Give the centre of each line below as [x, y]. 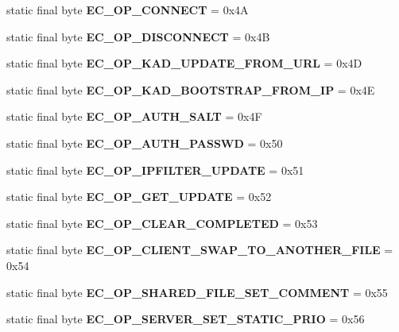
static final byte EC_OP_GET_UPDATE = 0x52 [139, 197]
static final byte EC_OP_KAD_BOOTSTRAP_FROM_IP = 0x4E [191, 89]
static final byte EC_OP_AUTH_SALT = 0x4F [134, 116]
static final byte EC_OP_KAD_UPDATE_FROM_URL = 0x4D [184, 63]
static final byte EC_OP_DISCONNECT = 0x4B [138, 36]
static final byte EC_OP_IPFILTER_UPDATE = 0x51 [155, 170]
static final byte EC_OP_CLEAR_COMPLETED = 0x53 [162, 223]
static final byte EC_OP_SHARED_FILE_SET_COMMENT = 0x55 [197, 292]
